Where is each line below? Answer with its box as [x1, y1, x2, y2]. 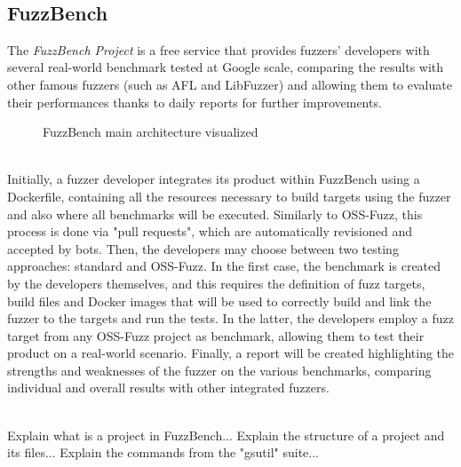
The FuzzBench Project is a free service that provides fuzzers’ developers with [7, 40, 430, 59]
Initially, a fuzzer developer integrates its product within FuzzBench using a [7, 170, 420, 188]
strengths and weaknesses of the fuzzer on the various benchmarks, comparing [7, 360, 432, 379]
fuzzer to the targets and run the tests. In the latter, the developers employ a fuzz [7, 309, 454, 328]
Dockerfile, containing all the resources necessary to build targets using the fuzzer [7, 186, 451, 205]
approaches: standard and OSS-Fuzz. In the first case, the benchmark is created [7, 257, 441, 275]
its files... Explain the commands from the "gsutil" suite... [7, 443, 319, 462]
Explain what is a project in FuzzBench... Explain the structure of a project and [7, 425, 445, 444]
